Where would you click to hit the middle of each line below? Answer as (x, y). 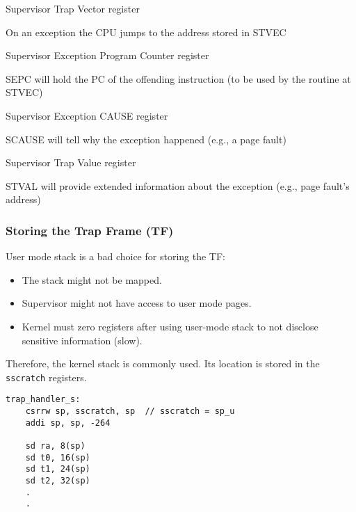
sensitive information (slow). (82, 340)
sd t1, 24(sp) (58, 469)
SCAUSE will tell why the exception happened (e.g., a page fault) (146, 139)
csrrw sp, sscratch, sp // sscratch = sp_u (130, 411)
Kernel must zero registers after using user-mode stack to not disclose (170, 326)
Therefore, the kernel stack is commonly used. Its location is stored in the (163, 363)
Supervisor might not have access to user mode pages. (137, 303)
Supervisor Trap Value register (71, 162)
